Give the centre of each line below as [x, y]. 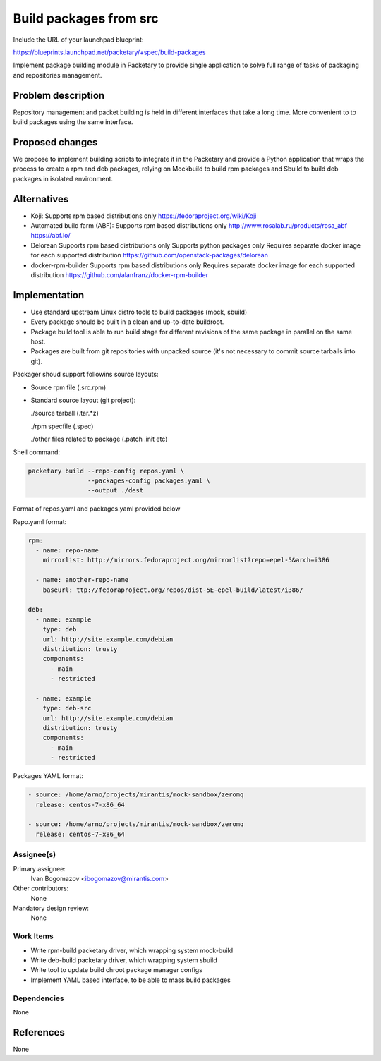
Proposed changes [55, 142]
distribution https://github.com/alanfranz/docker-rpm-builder [119, 274]
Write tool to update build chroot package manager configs [116, 970]
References [39, 1032]
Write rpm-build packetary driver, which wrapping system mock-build [132, 950]
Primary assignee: [40, 868]
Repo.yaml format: [40, 521]
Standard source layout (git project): [83, 400]
